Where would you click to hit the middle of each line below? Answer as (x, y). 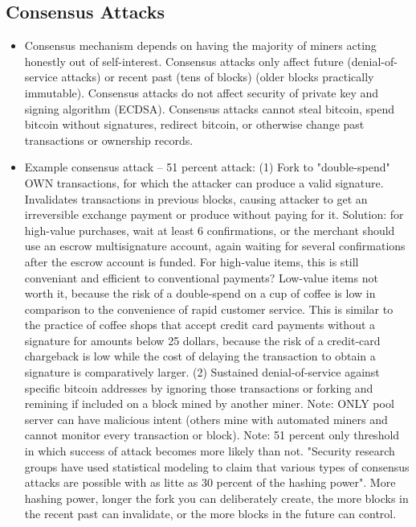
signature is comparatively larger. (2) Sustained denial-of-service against (202, 372)
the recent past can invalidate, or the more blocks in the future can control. (210, 514)
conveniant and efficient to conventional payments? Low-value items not (201, 277)
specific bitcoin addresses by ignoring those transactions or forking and (199, 387)
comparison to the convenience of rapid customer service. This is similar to (209, 309)
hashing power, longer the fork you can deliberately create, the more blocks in (216, 498)
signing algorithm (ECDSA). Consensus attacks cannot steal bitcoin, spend (210, 108)
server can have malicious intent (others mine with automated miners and (206, 419)
